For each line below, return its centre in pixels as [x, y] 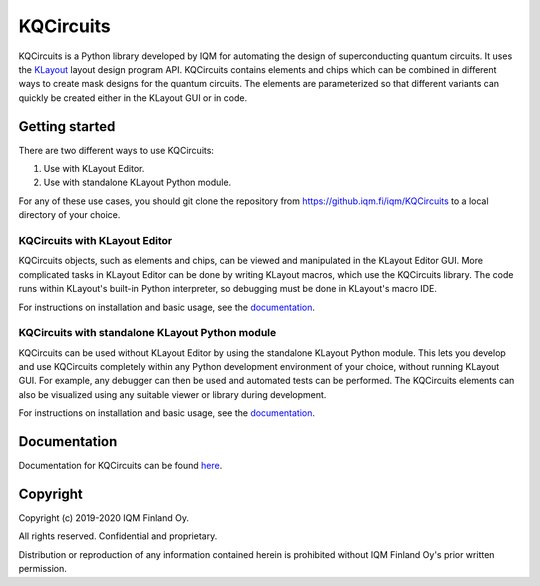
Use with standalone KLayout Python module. [137, 182]
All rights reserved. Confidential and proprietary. [118, 536]
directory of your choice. [69, 215]
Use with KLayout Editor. [94, 169]
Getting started [67, 126]
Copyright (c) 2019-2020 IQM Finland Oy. [104, 518]
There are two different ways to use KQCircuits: [116, 150]
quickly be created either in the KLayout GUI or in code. [133, 97]
